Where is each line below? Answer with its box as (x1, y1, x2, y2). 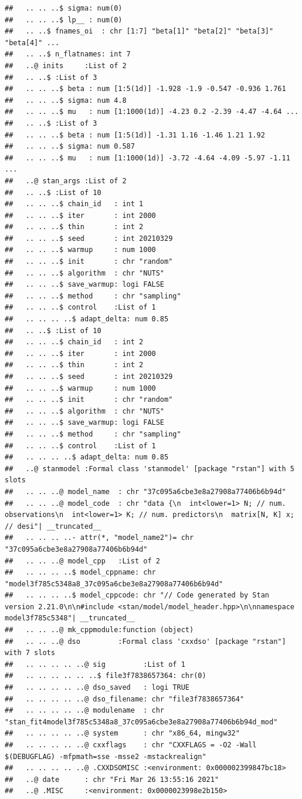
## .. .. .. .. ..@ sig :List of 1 (5, 660, 185, 669)
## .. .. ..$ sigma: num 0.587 (5, 142, 135, 151)
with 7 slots (5, 649, 55, 657)
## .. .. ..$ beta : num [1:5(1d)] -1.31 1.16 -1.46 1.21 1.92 (5, 130, 265, 139)
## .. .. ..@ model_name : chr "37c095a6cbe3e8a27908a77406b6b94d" (5, 487, 286, 496)
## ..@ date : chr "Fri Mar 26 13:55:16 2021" (5, 775, 219, 784)
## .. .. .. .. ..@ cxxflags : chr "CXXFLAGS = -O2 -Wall (5, 741, 257, 749)
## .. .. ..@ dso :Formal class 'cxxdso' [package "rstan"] (5, 637, 286, 646)
